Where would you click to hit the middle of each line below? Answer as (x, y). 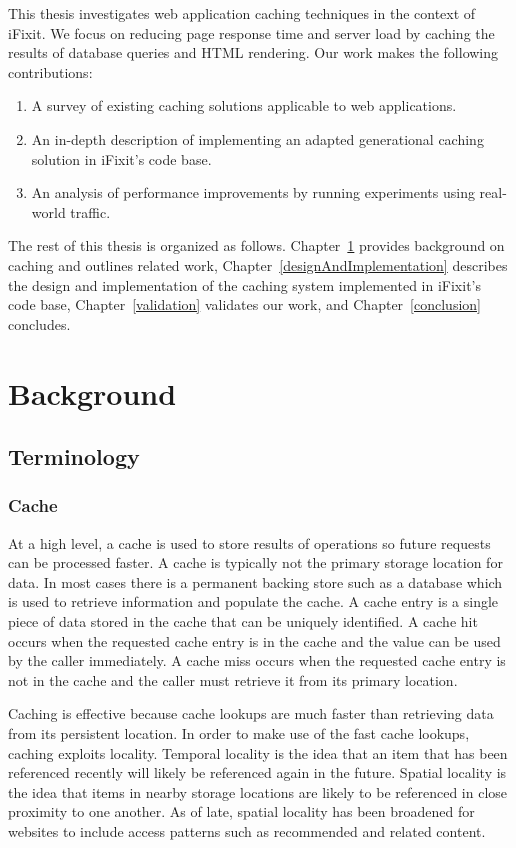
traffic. (90, 211)
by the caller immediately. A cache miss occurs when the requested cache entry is (257, 660)
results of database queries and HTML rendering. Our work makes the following (253, 52)
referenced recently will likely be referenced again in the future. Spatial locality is (257, 772)
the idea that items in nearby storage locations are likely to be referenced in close (258, 791)
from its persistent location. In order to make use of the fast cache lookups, (239, 733)
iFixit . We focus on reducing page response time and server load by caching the (251, 32)
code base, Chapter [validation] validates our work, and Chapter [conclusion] (244, 304)
